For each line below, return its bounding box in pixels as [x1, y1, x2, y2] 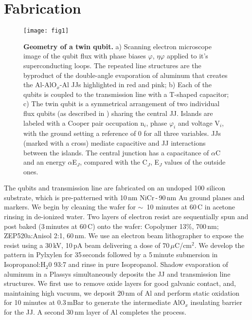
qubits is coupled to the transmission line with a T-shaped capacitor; [23, 89, 229, 99]
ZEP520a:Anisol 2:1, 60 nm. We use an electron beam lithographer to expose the [4, 230, 244, 241]
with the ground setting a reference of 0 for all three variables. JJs [23, 128, 221, 138]
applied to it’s [167, 51, 208, 61]
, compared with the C [80, 157, 147, 167]
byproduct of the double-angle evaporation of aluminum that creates [23, 70, 228, 80]
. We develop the [194, 240, 245, 250]
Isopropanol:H [4, 259, 46, 269]
